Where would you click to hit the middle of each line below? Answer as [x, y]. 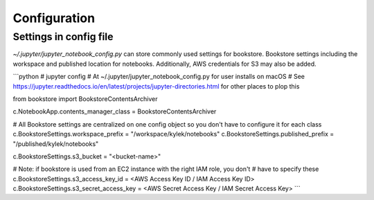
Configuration [54, 18]
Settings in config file [63, 37]
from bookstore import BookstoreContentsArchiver [85, 99]
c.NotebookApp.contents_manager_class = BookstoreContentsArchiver [115, 111]
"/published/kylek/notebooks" [56, 144]
